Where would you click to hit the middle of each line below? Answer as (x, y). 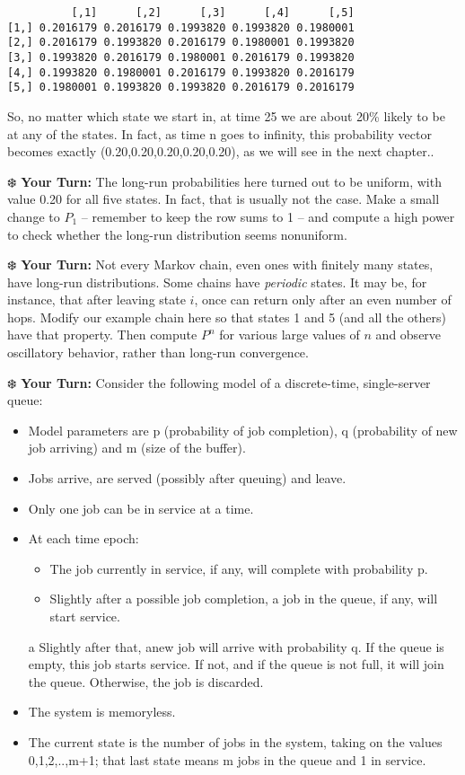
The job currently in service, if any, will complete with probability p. (239, 568)
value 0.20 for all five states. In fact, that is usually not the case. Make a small (224, 199)
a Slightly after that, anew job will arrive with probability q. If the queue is (236, 646)
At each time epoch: (83, 538)
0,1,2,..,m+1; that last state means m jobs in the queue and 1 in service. (227, 759)
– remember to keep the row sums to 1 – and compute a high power (268, 216)
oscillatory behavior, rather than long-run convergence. (158, 352)
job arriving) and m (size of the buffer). (137, 448)
